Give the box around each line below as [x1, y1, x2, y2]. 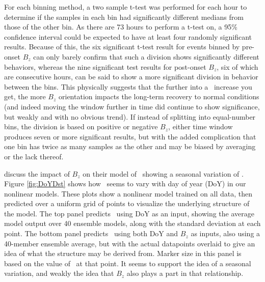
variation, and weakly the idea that [4, 268, 114, 278]
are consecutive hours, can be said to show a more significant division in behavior [4, 71, 258, 82]
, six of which [217, 61, 258, 72]
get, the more [4, 91, 46, 102]
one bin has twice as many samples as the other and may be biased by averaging [4, 141, 256, 152]
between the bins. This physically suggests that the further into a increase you [4, 81, 252, 92]
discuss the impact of [4, 168, 70, 179]
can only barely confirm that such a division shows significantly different [33, 51, 259, 62]
